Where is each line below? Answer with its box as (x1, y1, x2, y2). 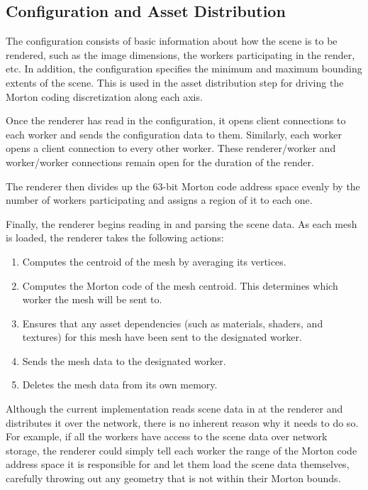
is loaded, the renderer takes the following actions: (6, 230, 224, 245)
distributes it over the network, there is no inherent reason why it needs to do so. (6, 415, 359, 430)
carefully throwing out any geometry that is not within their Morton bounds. (6, 471, 341, 486)
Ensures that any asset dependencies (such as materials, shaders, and (22, 315, 323, 330)
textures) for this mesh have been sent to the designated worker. (22, 330, 302, 344)
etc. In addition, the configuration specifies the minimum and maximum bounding (6, 61, 362, 76)
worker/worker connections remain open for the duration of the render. (6, 154, 314, 169)
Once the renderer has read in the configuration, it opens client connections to (6, 113, 346, 128)
